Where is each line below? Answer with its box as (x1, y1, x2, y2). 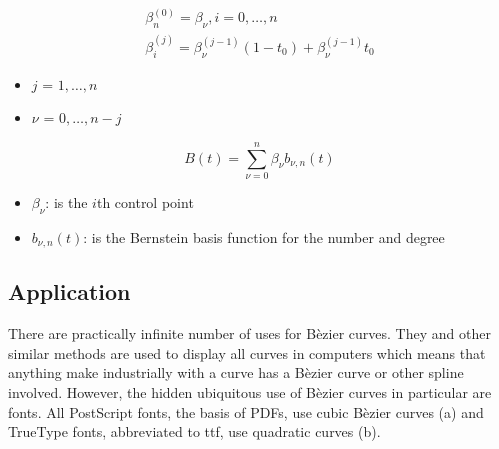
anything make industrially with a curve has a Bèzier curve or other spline (8, 362, 464, 383)
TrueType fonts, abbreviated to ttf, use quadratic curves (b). (8, 421, 381, 442)
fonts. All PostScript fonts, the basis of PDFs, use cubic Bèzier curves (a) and (8, 401, 484, 422)
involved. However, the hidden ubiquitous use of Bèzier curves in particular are (8, 382, 492, 403)
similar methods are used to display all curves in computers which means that (8, 342, 486, 363)
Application (8, 276, 131, 307)
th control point (96, 191, 194, 212)
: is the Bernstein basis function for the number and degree (83, 226, 445, 247)
